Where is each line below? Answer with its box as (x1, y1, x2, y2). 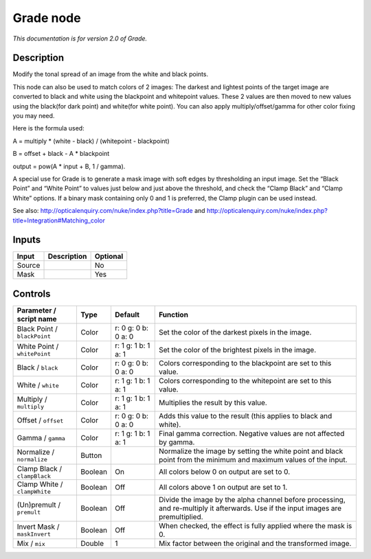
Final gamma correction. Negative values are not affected (158, 429, 345, 438)
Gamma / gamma (16, 433, 65, 442)
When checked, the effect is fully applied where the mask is (158, 521, 352, 530)
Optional (94, 251, 124, 261)
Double (80, 538, 104, 548)
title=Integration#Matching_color (12, 216, 106, 225)
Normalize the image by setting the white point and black (158, 446, 344, 456)
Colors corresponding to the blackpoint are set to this (158, 358, 332, 367)
